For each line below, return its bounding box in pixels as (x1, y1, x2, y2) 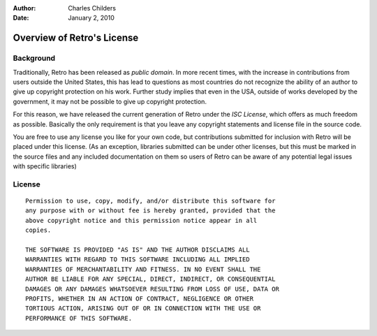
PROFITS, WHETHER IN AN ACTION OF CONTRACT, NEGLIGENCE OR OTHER (25, 294, 254, 302)
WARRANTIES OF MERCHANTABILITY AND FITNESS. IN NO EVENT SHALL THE (25, 265, 261, 273)
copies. (25, 226, 52, 234)
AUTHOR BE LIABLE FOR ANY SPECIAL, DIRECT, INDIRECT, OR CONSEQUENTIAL (25, 275, 276, 283)
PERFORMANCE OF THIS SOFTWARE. (25, 314, 133, 322)
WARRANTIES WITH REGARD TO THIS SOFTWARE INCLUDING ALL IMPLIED (25, 256, 251, 263)
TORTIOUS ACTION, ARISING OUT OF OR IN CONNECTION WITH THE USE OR (25, 305, 261, 312)
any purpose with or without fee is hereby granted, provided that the (25, 207, 276, 214)
